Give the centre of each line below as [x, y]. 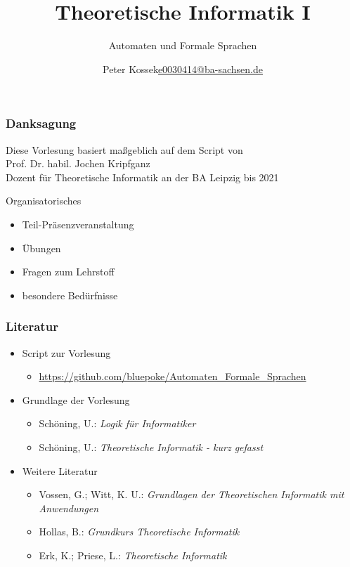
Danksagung [41, 123]
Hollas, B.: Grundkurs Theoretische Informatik [139, 532]
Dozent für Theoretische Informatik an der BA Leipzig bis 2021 [142, 177]
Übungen [41, 248]
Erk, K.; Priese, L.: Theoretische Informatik [133, 555]
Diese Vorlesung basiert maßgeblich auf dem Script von [124, 149]
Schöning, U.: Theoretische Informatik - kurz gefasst [151, 447]
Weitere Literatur [60, 470]
